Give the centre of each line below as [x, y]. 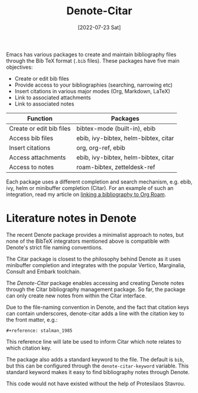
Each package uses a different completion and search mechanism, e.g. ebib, [99, 182]
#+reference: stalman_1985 [39, 331]
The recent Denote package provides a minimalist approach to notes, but [95, 234]
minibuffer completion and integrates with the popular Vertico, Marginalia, [96, 265]
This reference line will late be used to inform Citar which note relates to [94, 341]
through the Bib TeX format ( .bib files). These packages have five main [93, 61]
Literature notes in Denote [72, 218]
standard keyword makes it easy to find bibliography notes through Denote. [98, 372]
